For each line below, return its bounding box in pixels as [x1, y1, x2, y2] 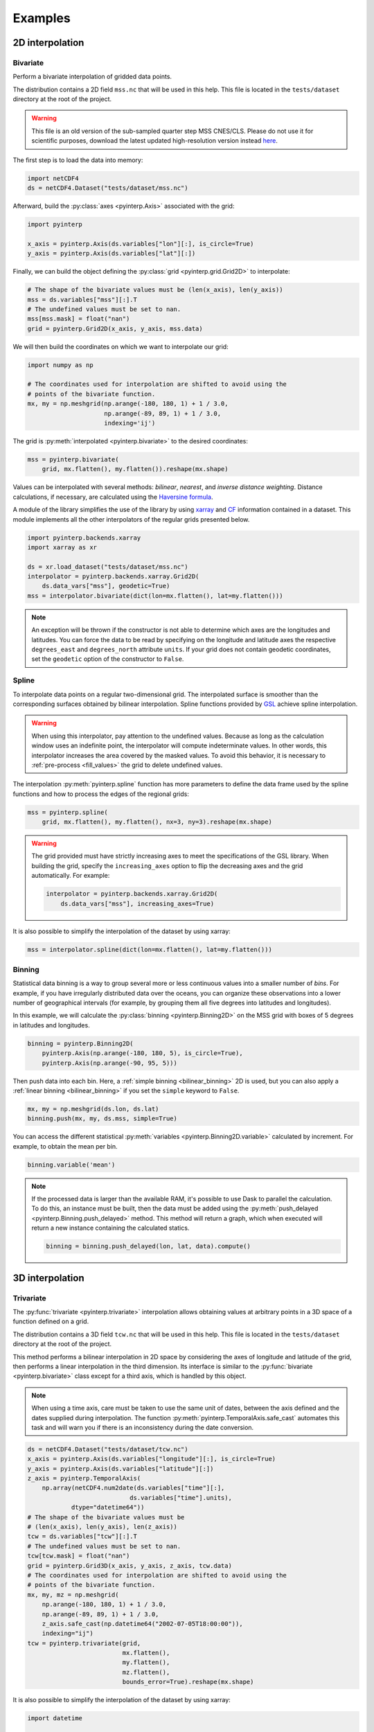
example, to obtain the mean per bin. [12, 1142, 118, 1150]
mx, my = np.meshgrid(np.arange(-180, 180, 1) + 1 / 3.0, [27, 400, 229, 408]
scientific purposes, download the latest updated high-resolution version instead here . [31, 136, 278, 145]
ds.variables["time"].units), [129, 1494, 232, 1501]
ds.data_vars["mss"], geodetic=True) [42, 582, 170, 590]
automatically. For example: [31, 872, 110, 880]
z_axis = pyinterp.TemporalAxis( [27, 1474, 141, 1483]
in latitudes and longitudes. [12, 1020, 90, 1029]
